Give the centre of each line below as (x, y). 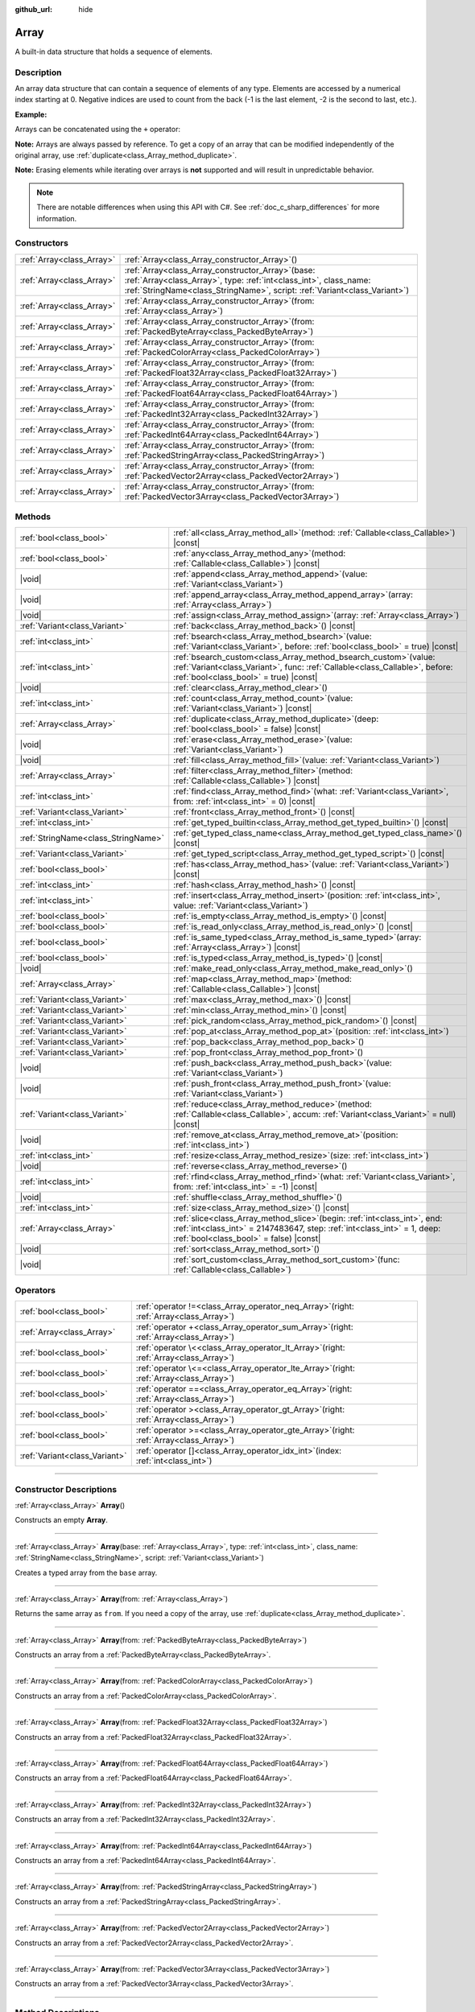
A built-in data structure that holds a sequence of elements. (114, 52)
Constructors (41, 243)
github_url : (33, 9)
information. (57, 218)
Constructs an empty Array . (62, 1520)
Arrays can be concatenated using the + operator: (98, 130)
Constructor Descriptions (66, 1489)
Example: (31, 114)
